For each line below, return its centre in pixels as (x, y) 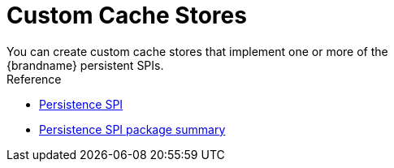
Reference (34, 79)
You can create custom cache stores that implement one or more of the (197, 51)
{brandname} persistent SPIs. (85, 65)
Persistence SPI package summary (132, 129)
